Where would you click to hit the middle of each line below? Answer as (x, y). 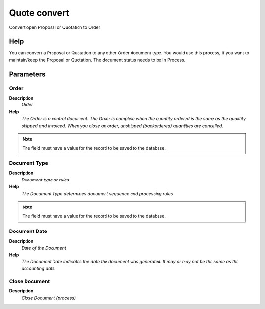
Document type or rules (45, 180)
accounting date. (39, 269)
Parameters (27, 74)
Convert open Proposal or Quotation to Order (55, 27)
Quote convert (39, 13)
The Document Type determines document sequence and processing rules (97, 193)
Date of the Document (44, 248)
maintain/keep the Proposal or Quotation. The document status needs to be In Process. (97, 60)
